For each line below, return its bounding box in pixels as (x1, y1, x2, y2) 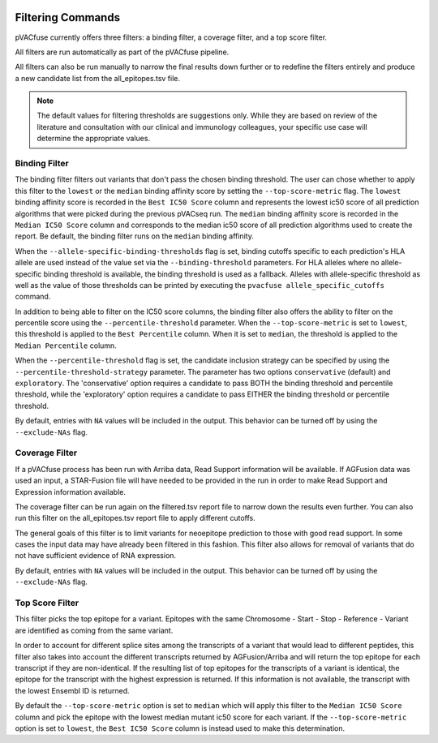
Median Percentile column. (15, 341, 117, 350)
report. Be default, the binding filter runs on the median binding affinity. (15, 231, 255, 241)
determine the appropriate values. (36, 134, 150, 144)
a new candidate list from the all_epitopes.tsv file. (15, 73, 180, 83)
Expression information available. (15, 487, 126, 496)
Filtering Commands (15, 11, 121, 24)
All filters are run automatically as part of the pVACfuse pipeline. (15, 47, 230, 57)
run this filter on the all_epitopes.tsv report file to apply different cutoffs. (15, 513, 255, 523)
